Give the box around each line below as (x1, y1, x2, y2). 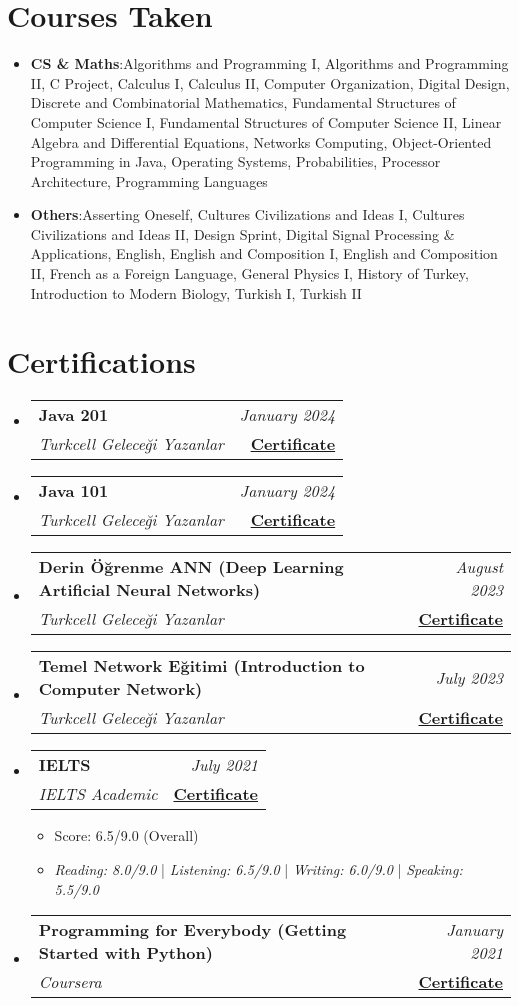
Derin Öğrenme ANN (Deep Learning (38, 555, 344, 579)
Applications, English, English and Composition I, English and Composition (30, 243, 498, 264)
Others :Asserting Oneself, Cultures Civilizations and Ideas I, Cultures (30, 204, 465, 225)
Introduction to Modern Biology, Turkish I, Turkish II (30, 282, 362, 303)
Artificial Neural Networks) (38, 578, 261, 602)
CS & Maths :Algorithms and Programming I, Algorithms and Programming (30, 53, 509, 74)
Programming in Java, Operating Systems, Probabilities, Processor (30, 151, 441, 172)
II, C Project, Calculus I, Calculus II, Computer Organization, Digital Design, (30, 72, 510, 93)
